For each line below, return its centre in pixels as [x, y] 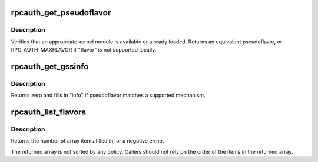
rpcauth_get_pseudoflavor [61, 13]
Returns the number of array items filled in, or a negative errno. [87, 141]
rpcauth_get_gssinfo [50, 67]
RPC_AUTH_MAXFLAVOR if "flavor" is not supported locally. [84, 50]
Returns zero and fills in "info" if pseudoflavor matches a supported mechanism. [108, 95]
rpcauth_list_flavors [49, 112]
